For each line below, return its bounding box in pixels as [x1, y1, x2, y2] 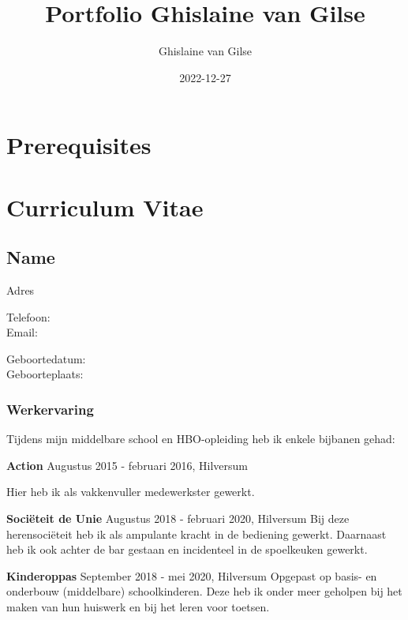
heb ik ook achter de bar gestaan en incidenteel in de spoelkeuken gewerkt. [6, 541, 368, 558]
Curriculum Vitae [6, 190, 204, 223]
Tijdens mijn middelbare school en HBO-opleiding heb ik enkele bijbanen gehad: [6, 430, 395, 447]
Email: [6, 324, 38, 340]
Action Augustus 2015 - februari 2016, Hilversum [6, 457, 248, 473]
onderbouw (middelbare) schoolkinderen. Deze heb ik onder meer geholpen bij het [6, 583, 402, 599]
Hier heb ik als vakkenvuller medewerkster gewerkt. [6, 483, 255, 500]
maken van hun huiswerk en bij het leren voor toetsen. [6, 599, 270, 615]
